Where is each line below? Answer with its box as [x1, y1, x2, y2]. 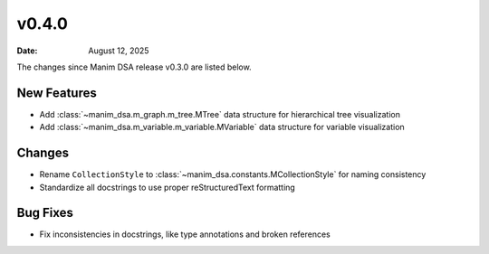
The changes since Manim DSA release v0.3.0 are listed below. [16, 61, 253, 72]
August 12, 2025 [88, 45, 149, 56]
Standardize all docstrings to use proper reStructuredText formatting [39, 182, 296, 193]
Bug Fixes [16, 205, 74, 221]
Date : [16, 45, 38, 56]
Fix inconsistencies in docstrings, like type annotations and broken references [39, 229, 331, 240]
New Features [16, 85, 97, 100]
